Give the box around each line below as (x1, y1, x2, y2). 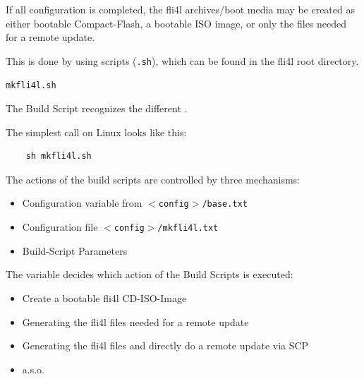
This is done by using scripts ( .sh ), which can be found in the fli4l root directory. (6, 53, 359, 68)
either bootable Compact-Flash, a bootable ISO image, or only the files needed (6, 16, 347, 30)
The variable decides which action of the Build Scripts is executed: (6, 267, 293, 282)
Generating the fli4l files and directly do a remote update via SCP (22, 338, 309, 353)
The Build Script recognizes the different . (6, 101, 188, 116)
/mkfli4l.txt (157, 223, 219, 234)
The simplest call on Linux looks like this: (6, 124, 187, 139)
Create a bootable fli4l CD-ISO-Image (22, 290, 187, 305)
